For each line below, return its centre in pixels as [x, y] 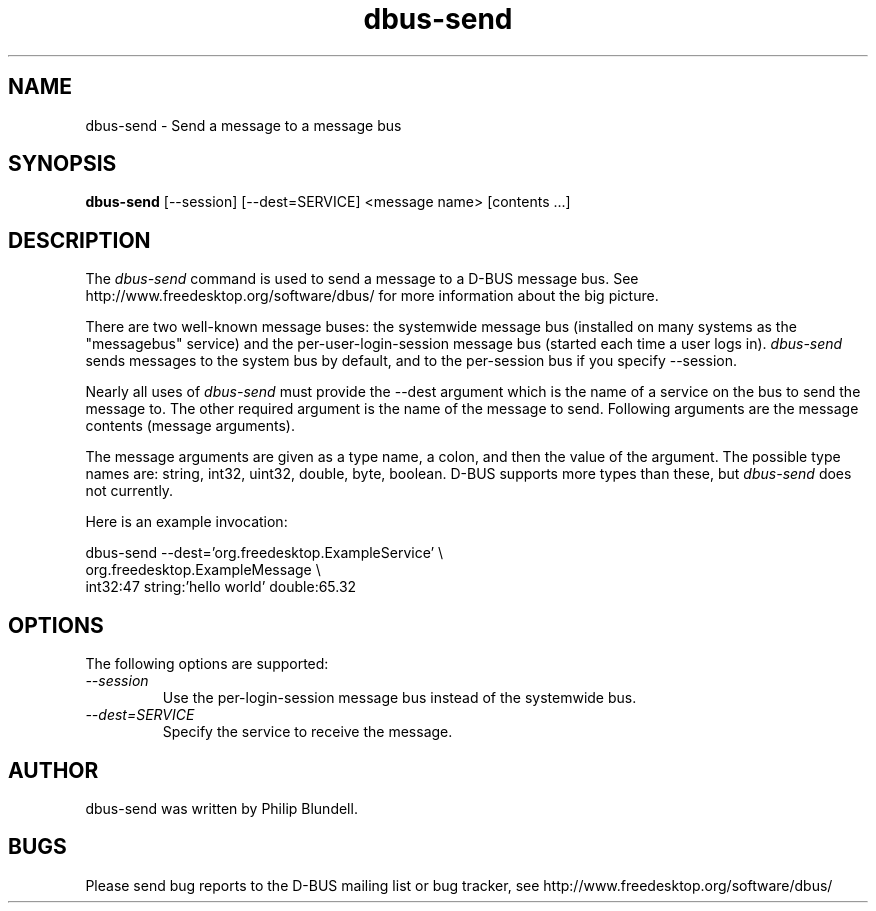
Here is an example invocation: [186, 522]
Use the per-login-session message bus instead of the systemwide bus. [399, 698]
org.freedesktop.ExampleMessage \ [203, 570]
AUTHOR [53, 770]
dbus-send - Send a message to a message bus [243, 125]
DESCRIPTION [79, 240]
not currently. [129, 491]
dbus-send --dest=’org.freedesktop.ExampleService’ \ [264, 553]
